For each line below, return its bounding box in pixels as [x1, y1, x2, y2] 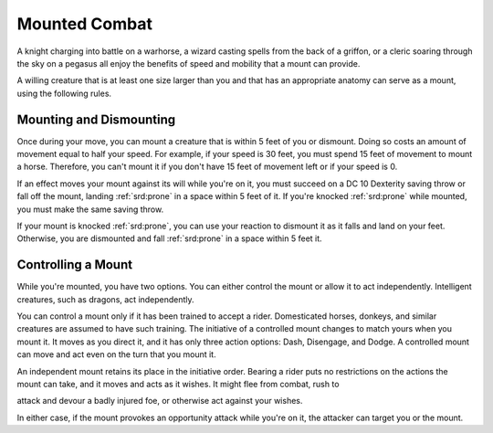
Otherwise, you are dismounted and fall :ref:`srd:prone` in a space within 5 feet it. [16, 233, 323, 244]
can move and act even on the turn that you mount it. [16, 349, 216, 360]
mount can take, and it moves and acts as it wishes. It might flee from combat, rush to [16, 379, 340, 389]
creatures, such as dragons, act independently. [16, 293, 195, 305]
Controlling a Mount [16, 257, 132, 273]
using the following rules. [16, 88, 112, 99]
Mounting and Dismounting [16, 111, 176, 127]
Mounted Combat [16, 14, 152, 34]
